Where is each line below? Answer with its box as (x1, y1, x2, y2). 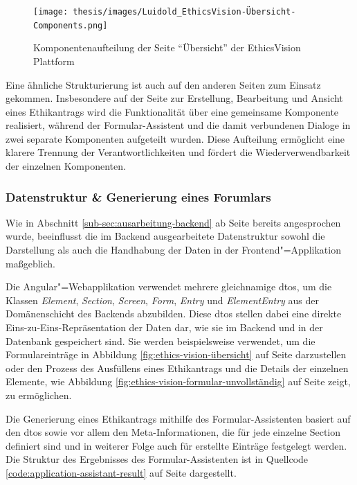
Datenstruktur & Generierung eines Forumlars (6, 188, 271, 205)
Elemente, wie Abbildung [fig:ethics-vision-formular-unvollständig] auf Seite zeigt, (6, 374, 351, 389)
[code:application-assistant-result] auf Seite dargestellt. (6, 465, 237, 479)
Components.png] (33, 20, 108, 30)
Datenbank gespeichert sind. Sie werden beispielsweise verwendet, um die (6, 333, 315, 348)
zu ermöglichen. (6, 388, 72, 402)
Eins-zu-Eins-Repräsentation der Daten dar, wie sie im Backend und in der (6, 320, 323, 335)
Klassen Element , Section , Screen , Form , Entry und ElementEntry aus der (6, 292, 320, 307)
